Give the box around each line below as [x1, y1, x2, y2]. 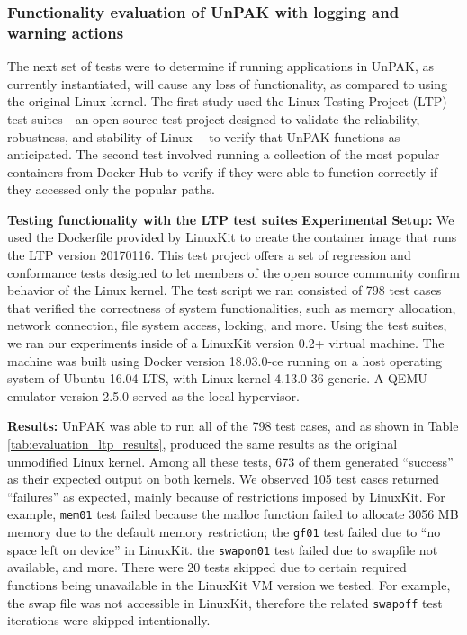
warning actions [7, 21, 124, 43]
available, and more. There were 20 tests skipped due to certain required [7, 558, 407, 577]
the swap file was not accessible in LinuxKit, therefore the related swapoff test [7, 593, 443, 612]
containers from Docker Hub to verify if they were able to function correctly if [7, 162, 438, 181]
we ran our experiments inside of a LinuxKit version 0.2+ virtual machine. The [7, 334, 445, 353]
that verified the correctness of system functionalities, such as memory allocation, [7, 298, 456, 317]
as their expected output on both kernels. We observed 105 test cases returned [7, 470, 440, 488]
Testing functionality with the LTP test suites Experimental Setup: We [7, 210, 454, 228]
